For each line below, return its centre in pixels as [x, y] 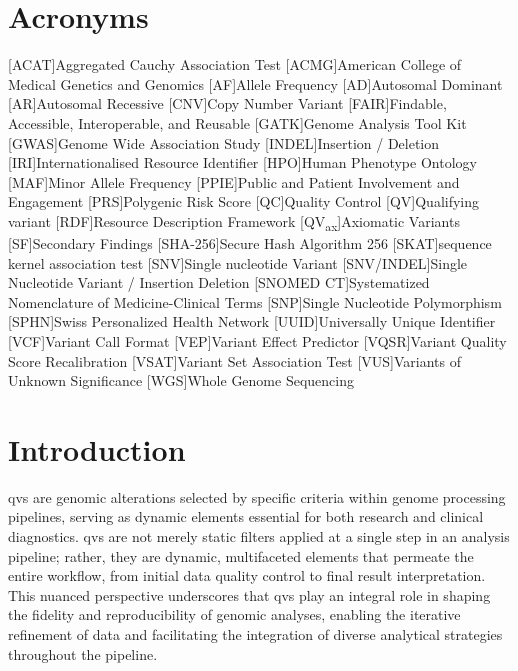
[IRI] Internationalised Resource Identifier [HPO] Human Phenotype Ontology [242, 162]
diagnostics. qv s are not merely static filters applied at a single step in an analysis [259, 536]
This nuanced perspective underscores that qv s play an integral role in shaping [249, 594]
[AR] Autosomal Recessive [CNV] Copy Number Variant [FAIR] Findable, [227, 103]
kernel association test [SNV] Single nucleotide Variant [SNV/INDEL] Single [238, 262]
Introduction [97, 448]
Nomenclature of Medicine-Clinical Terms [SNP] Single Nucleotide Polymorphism [255, 301]
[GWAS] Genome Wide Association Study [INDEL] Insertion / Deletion [224, 142]
